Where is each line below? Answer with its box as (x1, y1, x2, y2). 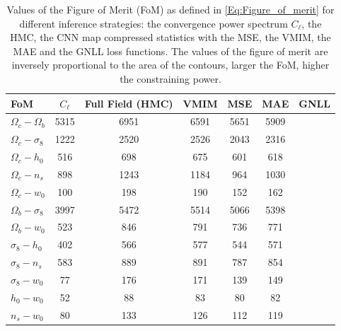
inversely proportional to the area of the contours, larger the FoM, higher (11, 57, 330, 72)
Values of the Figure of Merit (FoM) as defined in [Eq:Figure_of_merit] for (6, 2, 335, 16)
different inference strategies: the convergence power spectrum (19, 16, 288, 30)
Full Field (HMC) (84, 95, 173, 110)
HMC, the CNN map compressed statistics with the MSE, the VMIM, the (10, 30, 331, 45)
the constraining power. (120, 71, 221, 86)
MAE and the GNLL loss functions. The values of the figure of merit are (13, 43, 328, 58)
